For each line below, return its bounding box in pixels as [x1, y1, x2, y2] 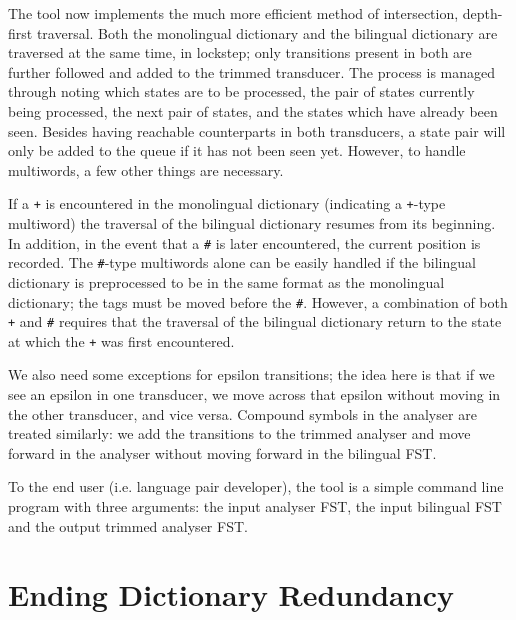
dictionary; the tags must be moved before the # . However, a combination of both [8, 291, 508, 312]
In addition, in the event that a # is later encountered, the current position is [8, 232, 481, 253]
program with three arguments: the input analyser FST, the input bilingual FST [8, 496, 502, 517]
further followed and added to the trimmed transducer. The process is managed [8, 61, 496, 82]
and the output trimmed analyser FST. [8, 515, 248, 536]
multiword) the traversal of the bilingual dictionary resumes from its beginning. [8, 213, 496, 233]
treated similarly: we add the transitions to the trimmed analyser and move [8, 423, 471, 444]
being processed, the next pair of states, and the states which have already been [8, 100, 498, 121]
